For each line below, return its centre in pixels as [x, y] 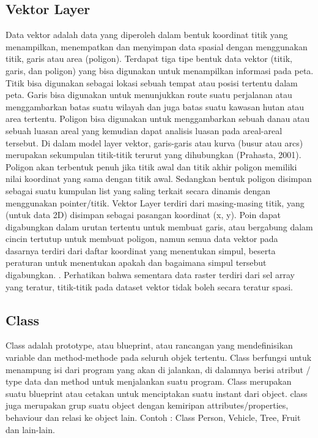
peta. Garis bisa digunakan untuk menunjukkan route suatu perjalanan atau [149, 95]
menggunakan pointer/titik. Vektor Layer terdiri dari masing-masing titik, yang [155, 202]
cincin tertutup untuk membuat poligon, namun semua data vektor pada [142, 239]
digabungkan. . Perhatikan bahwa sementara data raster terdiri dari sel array [150, 275]
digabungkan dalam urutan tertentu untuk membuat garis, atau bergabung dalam [159, 226]
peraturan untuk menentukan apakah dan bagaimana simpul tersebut [136, 262]
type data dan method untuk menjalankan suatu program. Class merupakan [149, 381]
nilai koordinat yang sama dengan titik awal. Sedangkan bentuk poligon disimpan [159, 179]
